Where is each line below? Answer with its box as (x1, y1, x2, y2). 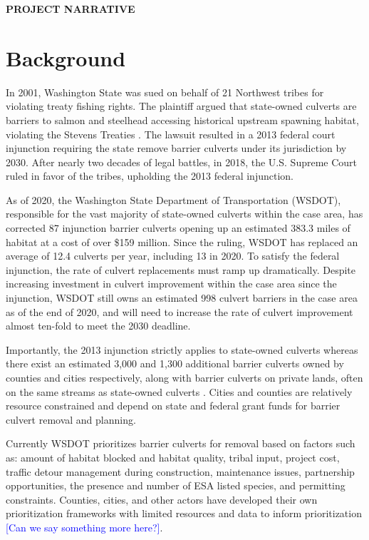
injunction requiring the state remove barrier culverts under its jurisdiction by (6, 141, 347, 156)
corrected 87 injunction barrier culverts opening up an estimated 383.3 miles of (6, 220, 350, 235)
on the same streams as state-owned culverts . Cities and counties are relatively (6, 384, 353, 399)
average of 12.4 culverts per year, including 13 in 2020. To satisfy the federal (6, 248, 340, 263)
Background (6, 43, 126, 72)
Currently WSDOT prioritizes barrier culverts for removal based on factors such (6, 436, 355, 451)
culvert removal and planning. (6, 412, 136, 427)
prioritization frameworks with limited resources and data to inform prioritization (6, 506, 362, 521)
